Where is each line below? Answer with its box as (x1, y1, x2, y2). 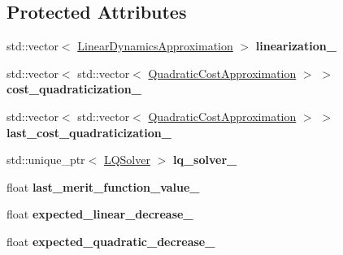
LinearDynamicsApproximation (77, 37, 233, 54)
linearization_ (255, 37, 336, 54)
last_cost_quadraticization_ (7, 123, 171, 140)
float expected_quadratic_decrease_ (7, 232, 215, 249)
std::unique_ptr (7, 151, 85, 168)
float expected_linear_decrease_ (7, 205, 193, 223)
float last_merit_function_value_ (7, 178, 200, 195)
